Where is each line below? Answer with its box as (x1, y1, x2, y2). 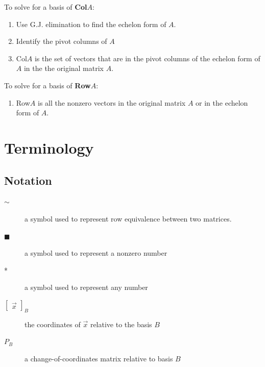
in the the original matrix (23, 63, 104, 74)
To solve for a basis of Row (4, 80, 91, 90)
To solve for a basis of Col (4, 2, 87, 12)
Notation (4, 172, 52, 188)
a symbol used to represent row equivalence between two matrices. (25, 213, 232, 224)
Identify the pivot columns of (16, 36, 107, 46)
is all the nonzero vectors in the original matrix (37, 97, 186, 108)
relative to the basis (90, 319, 152, 329)
